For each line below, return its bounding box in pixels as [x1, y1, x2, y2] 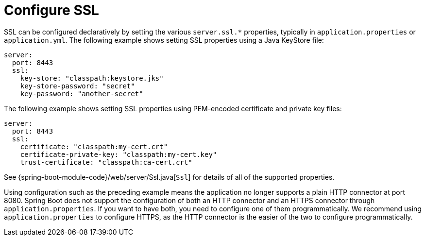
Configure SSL [4, 2, 99, 18]
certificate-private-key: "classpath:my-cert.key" [20, 150, 217, 158]
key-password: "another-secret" [20, 89, 143, 98]
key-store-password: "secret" [20, 82, 135, 90]
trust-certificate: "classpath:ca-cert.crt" [20, 158, 192, 166]
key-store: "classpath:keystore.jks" [20, 74, 164, 82]
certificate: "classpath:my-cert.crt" [20, 142, 168, 151]
